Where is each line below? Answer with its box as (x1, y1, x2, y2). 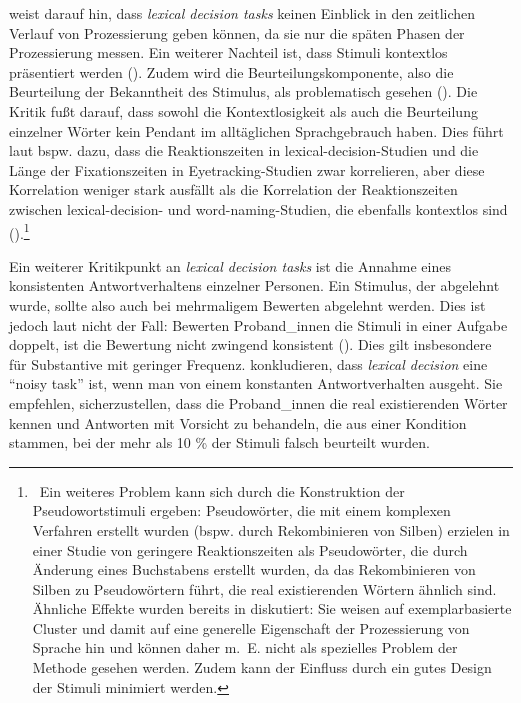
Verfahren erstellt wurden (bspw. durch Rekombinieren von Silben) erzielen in (32, 519, 510, 540)
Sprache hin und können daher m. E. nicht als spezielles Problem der (32, 637, 458, 658)
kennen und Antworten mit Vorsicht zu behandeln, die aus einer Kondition (9, 412, 467, 433)
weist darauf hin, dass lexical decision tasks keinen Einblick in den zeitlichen (9, 3, 476, 23)
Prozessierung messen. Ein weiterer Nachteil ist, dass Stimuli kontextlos (9, 42, 448, 63)
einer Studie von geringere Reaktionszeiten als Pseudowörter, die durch (32, 539, 468, 560)
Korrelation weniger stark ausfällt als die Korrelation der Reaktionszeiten (9, 179, 458, 200)
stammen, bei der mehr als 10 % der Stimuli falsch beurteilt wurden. (9, 432, 430, 453)
